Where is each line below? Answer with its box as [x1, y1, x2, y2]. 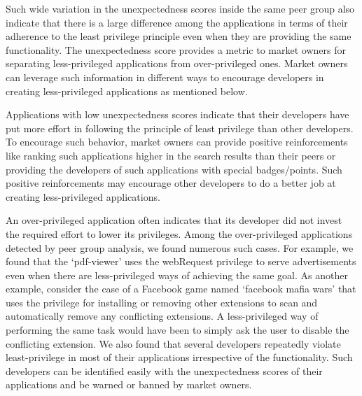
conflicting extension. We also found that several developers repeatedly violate [6, 336, 341, 351]
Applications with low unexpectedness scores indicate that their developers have [6, 107, 349, 122]
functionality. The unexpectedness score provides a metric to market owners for [6, 42, 346, 57]
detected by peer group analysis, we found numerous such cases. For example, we [6, 240, 354, 255]
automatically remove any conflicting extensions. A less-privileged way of [6, 309, 319, 323]
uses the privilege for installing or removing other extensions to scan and [6, 295, 318, 309]
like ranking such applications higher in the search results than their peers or [6, 148, 336, 162]
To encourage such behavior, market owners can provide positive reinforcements [6, 134, 348, 149]
